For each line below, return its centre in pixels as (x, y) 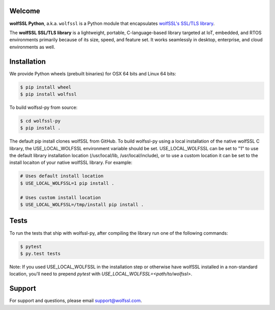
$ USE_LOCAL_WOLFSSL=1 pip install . (67, 183)
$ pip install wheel (46, 87)
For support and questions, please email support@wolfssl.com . (76, 301)
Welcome (25, 11)
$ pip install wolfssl (48, 94)
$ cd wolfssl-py (40, 121)
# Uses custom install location (61, 198)
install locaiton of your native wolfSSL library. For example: (71, 162)
